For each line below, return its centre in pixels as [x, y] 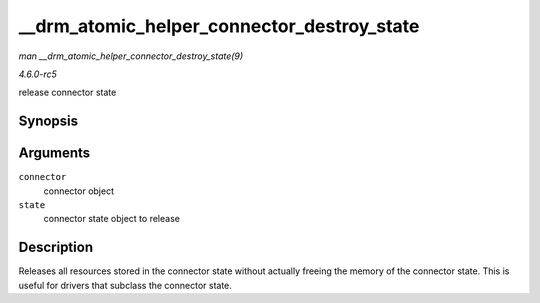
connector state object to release [111, 219]
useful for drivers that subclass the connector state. [125, 285]
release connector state [67, 92]
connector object [79, 191]
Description [56, 247]
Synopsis [48, 121]
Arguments [54, 153]
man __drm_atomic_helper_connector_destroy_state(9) [131, 56]
